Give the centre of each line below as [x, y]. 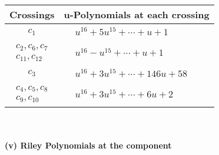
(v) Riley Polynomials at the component [88, 145]
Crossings [32, 14]
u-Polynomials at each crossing [137, 14]
